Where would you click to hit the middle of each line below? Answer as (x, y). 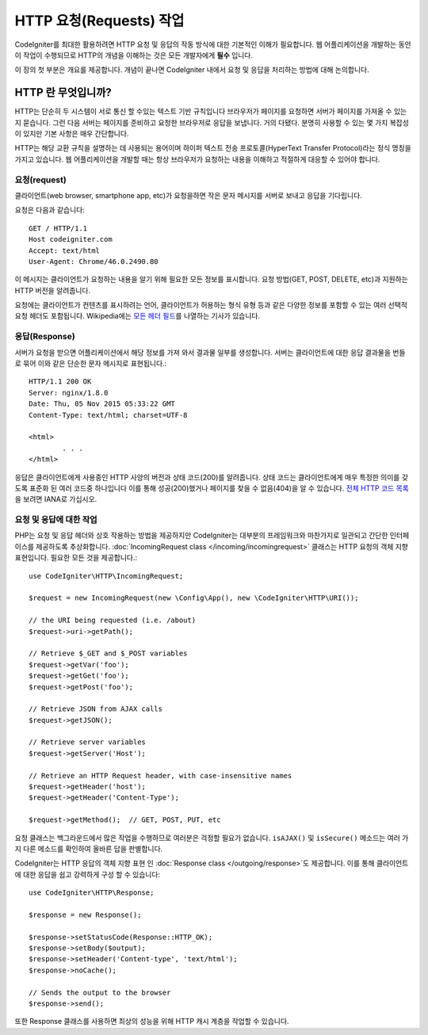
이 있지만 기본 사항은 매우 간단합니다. (72, 134)
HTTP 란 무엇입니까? (63, 92)
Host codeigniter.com (71, 239)
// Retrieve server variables (88, 742)
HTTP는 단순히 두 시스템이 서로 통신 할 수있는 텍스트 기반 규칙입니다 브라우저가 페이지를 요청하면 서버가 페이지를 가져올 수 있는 (211, 112)
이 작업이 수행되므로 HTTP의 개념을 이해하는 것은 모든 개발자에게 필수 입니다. (134, 55)
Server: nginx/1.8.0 (69, 393)
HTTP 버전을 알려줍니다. (53, 290)
